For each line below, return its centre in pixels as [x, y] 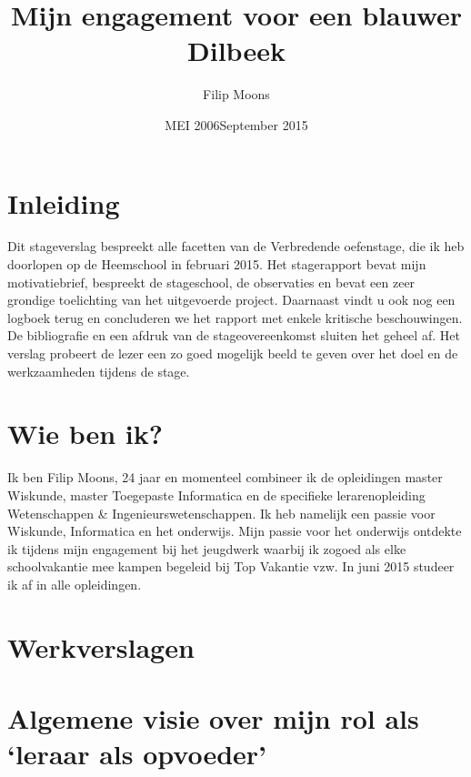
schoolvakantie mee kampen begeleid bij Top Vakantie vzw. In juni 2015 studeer [231, 566]
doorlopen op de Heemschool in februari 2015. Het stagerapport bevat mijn [217, 264]
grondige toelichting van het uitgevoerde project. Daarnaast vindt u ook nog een [231, 300]
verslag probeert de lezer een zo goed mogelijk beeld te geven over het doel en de [233, 353]
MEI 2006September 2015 [236, 124]
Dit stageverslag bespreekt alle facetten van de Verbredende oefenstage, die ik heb [236, 246]
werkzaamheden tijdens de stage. [99, 371]
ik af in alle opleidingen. [75, 584]
